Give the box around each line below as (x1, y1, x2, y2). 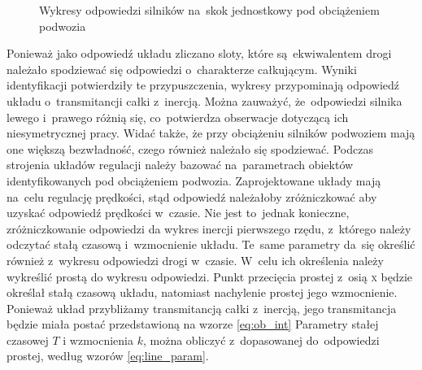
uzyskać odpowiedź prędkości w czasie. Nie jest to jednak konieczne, (7, 204, 350, 221)
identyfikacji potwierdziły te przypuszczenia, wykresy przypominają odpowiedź (7, 76, 399, 94)
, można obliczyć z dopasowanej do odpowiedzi (142, 331, 380, 348)
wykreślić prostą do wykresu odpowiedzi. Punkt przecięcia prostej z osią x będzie (7, 268, 413, 285)
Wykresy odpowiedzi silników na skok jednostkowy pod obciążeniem (39, 2, 380, 18)
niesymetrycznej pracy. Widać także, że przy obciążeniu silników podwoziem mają (7, 124, 415, 141)
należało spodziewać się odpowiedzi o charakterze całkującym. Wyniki (7, 60, 357, 77)
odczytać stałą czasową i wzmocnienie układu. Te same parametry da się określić (7, 236, 415, 253)
